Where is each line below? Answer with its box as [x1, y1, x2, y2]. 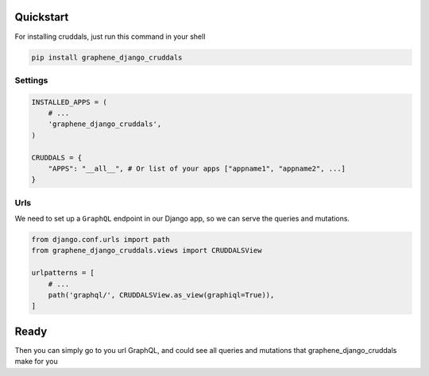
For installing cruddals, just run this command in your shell [14, 32, 206, 41]
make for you [14, 357, 59, 366]
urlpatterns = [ [31, 268, 95, 278]
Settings [14, 75, 48, 86]
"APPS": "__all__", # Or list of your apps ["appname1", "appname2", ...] [48, 163, 346, 173]
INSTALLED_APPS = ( [31, 98, 107, 106]
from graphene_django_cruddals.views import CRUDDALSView [31, 246, 262, 255]
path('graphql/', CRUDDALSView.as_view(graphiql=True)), [48, 290, 275, 300]
